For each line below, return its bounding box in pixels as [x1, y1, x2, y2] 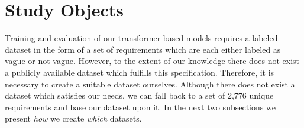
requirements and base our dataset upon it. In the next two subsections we [5, 100, 276, 113]
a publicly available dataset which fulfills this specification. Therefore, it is [5, 66, 274, 78]
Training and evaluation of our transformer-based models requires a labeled [5, 32, 278, 44]
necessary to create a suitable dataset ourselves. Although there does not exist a [5, 78, 295, 90]
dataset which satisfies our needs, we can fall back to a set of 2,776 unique [5, 89, 274, 102]
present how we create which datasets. [5, 112, 142, 124]
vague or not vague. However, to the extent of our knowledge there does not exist [5, 55, 300, 67]
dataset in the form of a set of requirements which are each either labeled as [5, 43, 281, 55]
